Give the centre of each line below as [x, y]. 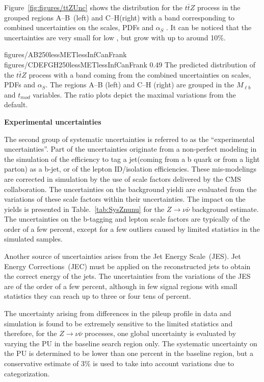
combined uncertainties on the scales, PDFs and [79, 27]
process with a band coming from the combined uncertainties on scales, [140, 74]
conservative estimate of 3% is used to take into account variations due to [119, 363]
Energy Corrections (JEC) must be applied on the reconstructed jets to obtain [127, 266]
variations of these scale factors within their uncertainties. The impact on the [125, 199]
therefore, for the [31, 333]
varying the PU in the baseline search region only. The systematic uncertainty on [131, 343]
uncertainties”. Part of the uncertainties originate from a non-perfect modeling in [130, 149]
